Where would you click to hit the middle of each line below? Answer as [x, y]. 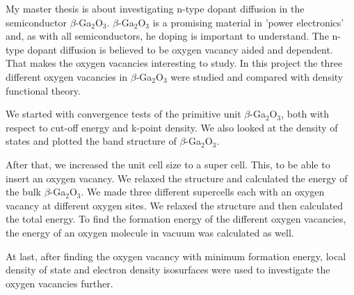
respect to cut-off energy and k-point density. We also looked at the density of [172, 127]
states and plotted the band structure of [91, 141]
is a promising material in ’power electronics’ [248, 22]
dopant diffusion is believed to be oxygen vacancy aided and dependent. [180, 49]
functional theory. [43, 90]
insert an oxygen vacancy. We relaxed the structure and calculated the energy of [177, 178]
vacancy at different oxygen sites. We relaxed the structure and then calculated [174, 205]
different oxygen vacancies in [67, 76]
